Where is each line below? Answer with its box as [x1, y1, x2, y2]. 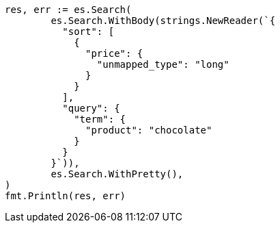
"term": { [74, 114, 126, 125]
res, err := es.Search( [5, 4, 132, 15]
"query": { [62, 103, 120, 114]
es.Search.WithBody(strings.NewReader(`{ [51, 15, 276, 26]
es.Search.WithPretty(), [51, 168, 184, 179]
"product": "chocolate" [85, 125, 212, 136]
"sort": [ [62, 26, 115, 37]
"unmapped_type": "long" [96, 59, 229, 70]
